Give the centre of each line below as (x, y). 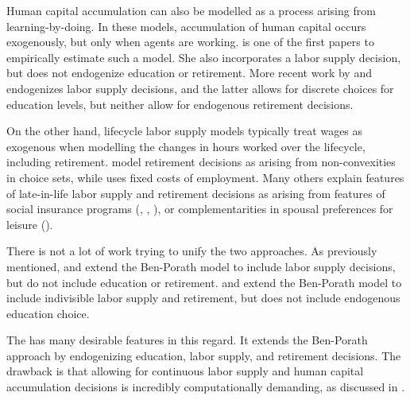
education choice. (48, 313)
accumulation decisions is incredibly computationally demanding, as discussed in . (206, 387)
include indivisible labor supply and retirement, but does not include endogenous (203, 298)
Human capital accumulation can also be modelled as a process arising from (191, 10)
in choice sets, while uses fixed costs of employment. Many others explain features (205, 177)
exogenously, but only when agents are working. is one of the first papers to (190, 42)
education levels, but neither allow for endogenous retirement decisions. (180, 104)
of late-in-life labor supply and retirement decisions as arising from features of (196, 193)
